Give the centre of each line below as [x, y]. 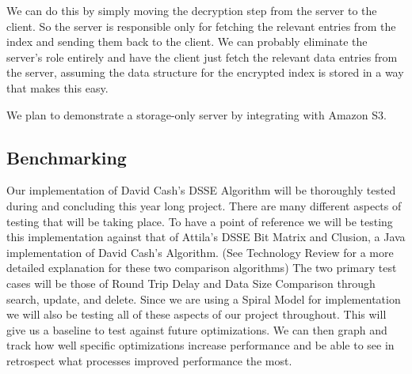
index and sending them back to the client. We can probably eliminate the [187, 42]
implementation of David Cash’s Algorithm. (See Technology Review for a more [200, 252]
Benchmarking [67, 157]
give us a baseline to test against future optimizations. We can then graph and [197, 329]
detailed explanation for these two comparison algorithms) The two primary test [202, 268]
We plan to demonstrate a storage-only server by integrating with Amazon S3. [196, 114]
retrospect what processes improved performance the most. [149, 360]
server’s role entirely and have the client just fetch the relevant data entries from [202, 57]
